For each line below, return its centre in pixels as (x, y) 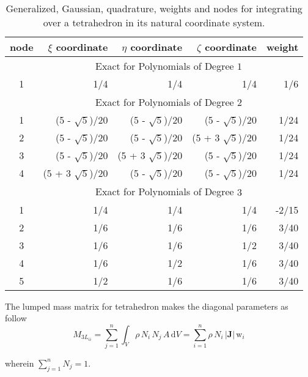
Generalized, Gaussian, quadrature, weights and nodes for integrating (154, 8)
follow (16, 318)
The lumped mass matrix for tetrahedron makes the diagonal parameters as (147, 306)
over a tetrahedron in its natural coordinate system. (154, 22)
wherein (20, 363)
